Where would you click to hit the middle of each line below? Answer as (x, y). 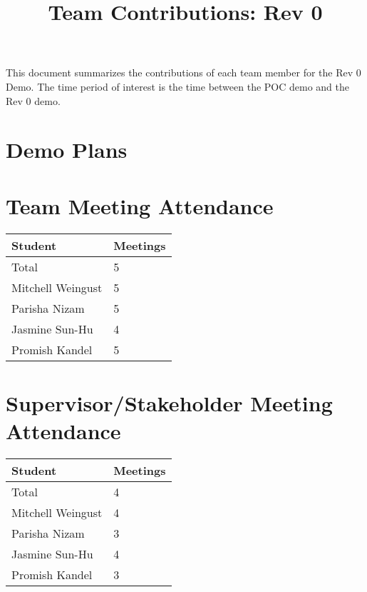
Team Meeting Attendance (140, 205)
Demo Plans (67, 150)
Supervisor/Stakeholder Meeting (169, 402)
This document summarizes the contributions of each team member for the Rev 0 (183, 72)
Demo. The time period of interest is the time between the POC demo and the (178, 86)
